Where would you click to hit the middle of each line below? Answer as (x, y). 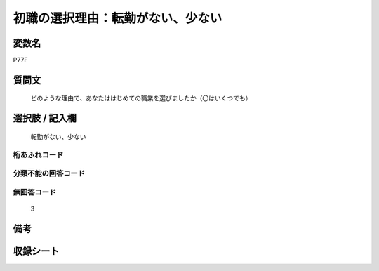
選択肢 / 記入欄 (45, 118)
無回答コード (35, 192)
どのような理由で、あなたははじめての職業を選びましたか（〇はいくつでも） (141, 98)
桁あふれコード (38, 154)
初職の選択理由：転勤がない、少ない (118, 18)
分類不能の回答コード (49, 173)
